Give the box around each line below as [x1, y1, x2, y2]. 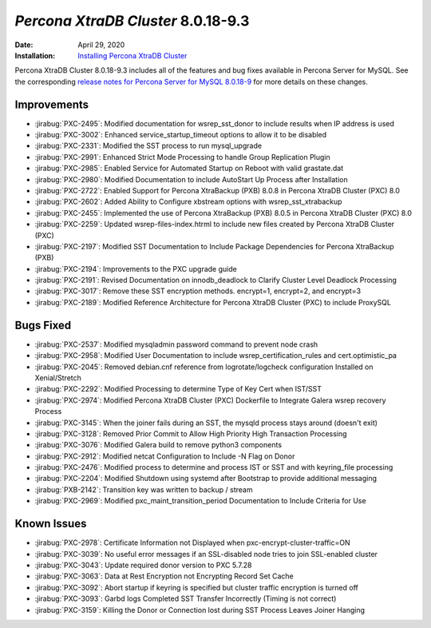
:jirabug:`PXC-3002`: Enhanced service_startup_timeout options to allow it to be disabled [34, 130, 327, 140]
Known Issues [14, 517, 87, 531]
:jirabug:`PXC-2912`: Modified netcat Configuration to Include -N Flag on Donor [34, 451, 295, 461]
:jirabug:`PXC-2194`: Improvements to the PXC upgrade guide [34, 264, 237, 273]
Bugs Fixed [14, 318, 72, 332]
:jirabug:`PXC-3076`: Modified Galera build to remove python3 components [34, 440, 283, 450]
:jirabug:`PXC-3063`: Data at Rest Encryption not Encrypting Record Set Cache [34, 571, 295, 581]
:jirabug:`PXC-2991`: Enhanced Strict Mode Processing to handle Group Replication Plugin [34, 152, 330, 161]
